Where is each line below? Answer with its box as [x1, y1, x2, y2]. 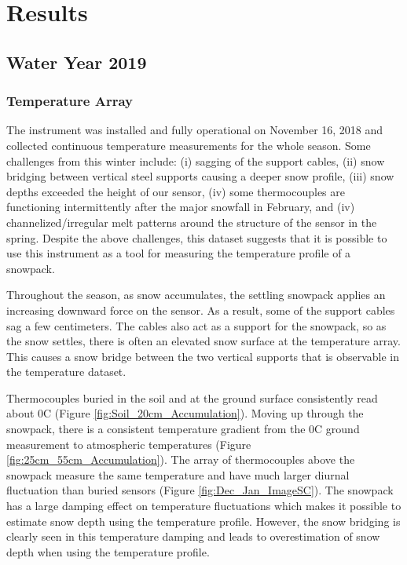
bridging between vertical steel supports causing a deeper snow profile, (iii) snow [6, 168, 394, 184]
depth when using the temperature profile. [6, 543, 210, 560]
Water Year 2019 [6, 49, 147, 74]
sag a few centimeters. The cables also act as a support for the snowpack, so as [6, 317, 387, 334]
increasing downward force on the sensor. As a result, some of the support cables [6, 301, 395, 318]
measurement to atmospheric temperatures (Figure [6, 436, 251, 452]
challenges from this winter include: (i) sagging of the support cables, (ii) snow [6, 152, 385, 169]
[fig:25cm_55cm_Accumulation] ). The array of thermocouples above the [6, 451, 355, 468]
